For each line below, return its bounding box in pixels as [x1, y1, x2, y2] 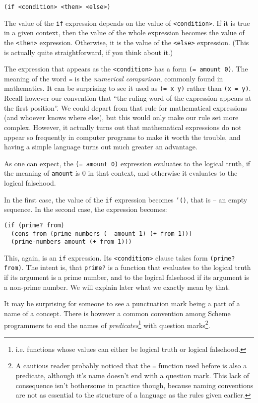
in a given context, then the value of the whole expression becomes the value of [4, 27, 245, 38]
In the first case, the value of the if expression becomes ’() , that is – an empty [4, 194, 248, 204]
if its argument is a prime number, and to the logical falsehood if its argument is [4, 272, 249, 282]
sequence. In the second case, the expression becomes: [4, 204, 167, 214]
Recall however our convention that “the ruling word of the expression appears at [4, 93, 252, 103]
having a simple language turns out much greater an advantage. [4, 141, 197, 152]
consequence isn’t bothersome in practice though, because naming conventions [15, 380, 254, 390]
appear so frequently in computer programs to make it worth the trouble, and [4, 132, 241, 142]
